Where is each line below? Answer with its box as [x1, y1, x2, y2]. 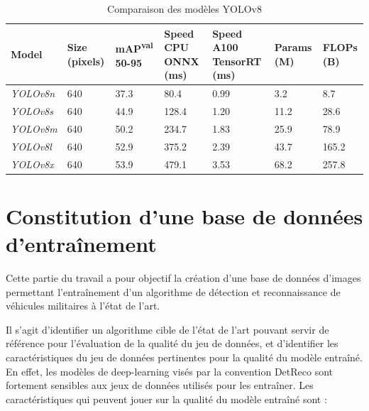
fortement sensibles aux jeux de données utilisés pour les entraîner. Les [6, 378, 314, 393]
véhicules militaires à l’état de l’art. [6, 298, 160, 313]
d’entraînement [6, 229, 157, 258]
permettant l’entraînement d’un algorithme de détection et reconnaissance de [6, 284, 341, 299]
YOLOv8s [11, 104, 53, 119]
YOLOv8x [11, 156, 54, 171]
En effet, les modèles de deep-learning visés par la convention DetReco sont [6, 363, 334, 378]
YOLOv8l [11, 138, 52, 153]
